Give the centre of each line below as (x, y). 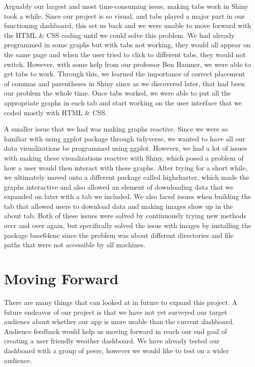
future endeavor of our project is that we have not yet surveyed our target (116, 312)
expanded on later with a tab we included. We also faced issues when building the (127, 196)
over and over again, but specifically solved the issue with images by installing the (128, 225)
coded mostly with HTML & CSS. (56, 112)
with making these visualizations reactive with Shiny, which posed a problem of (124, 157)
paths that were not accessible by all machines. (75, 245)
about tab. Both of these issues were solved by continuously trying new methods (125, 216)
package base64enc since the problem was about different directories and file (119, 235)
